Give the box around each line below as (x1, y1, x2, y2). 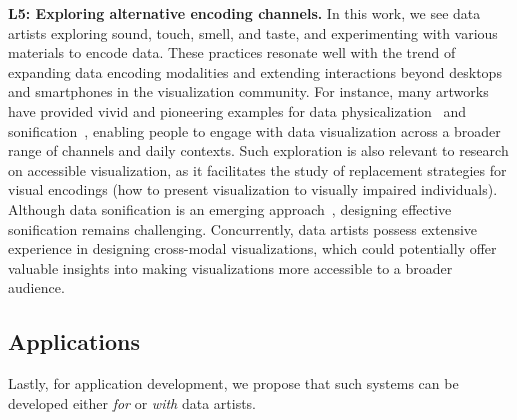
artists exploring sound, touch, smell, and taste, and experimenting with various (8, 22, 498, 43)
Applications (8, 326, 141, 357)
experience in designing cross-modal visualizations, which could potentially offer (8, 238, 497, 259)
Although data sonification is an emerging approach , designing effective (8, 198, 452, 219)
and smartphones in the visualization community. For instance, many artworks (8, 81, 489, 102)
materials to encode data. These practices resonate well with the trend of (8, 42, 456, 63)
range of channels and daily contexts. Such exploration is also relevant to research (8, 140, 509, 161)
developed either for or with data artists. (8, 392, 256, 413)
